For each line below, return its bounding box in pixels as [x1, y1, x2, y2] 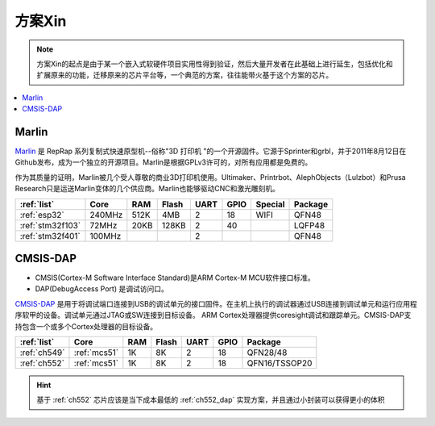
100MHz [89, 230, 122, 241]
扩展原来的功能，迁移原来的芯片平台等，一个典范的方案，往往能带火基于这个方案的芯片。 [36, 70, 333, 80]
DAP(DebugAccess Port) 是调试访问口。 [35, 284, 168, 294]
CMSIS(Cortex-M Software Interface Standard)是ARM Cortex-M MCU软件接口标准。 [35, 273, 316, 282]
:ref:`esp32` [19, 209, 64, 220]
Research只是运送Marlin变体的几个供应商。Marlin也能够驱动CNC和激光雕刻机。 [14, 184, 280, 194]
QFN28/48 [246, 347, 288, 358]
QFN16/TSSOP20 [246, 357, 313, 369]
